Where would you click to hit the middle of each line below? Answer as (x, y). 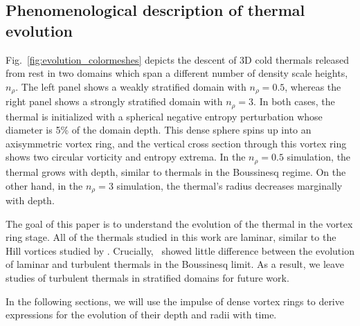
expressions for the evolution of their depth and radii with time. (141, 315)
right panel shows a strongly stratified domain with (114, 101)
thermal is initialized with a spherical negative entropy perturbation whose (164, 116)
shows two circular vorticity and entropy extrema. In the (126, 157)
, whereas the (313, 86)
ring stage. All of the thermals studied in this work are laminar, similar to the (171, 237)
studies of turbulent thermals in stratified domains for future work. (147, 277)
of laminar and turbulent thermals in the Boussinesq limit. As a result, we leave (175, 264)
